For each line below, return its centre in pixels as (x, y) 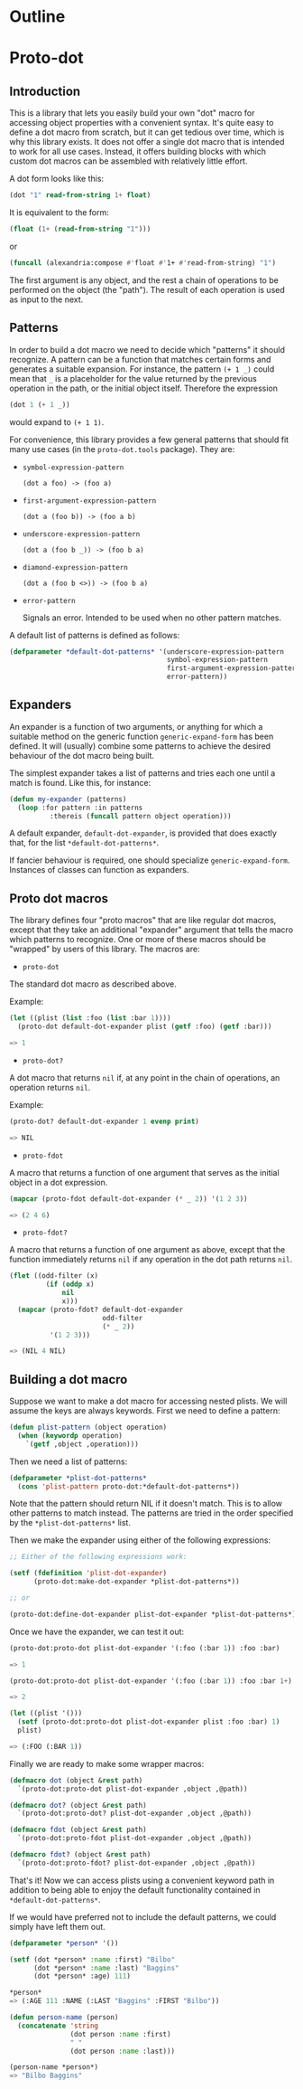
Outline (37, 17)
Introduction (45, 91)
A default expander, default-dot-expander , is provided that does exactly (143, 833)
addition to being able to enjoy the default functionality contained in (135, 1890)
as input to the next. (46, 299)
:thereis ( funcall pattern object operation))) (140, 816)
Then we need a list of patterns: (69, 1461)
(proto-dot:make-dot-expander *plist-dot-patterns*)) (137, 1582)
